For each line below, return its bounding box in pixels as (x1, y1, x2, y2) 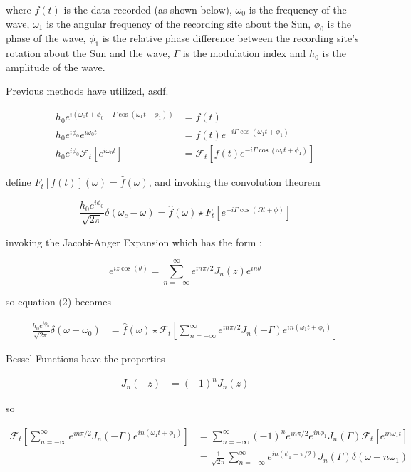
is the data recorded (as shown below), (63, 2, 232, 16)
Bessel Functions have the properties (6, 351, 165, 366)
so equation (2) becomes (6, 294, 111, 309)
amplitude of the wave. (6, 59, 105, 74)
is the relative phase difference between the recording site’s (102, 31, 359, 46)
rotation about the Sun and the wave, (6, 46, 170, 61)
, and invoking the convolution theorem (148, 174, 321, 189)
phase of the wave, (6, 31, 86, 46)
